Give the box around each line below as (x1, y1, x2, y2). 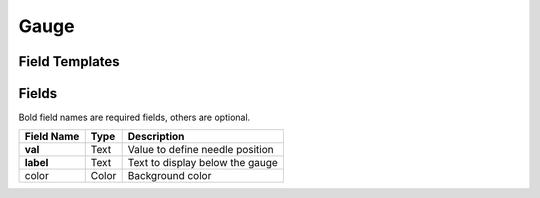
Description (127, 130, 185, 144)
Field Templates (18, 53, 120, 70)
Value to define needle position (127, 143, 274, 157)
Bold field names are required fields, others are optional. (18, 111, 251, 124)
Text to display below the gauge (127, 156, 279, 170)
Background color (127, 169, 212, 183)
